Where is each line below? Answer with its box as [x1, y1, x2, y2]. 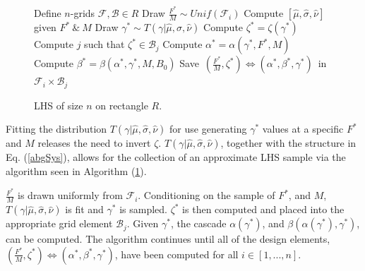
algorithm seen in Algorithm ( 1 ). [6, 163, 147, 178]
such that [84, 37, 125, 52]
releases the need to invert [37, 135, 151, 150]
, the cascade [170, 216, 227, 231]
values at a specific [262, 121, 344, 136]
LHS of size [34, 97, 83, 112]
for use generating [169, 121, 247, 136]
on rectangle [95, 97, 148, 112]
